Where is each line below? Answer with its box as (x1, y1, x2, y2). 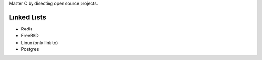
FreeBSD (21, 33, 39, 39)
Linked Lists (9, 13, 46, 21)
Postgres (21, 46, 39, 52)
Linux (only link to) (21, 39, 58, 45)
